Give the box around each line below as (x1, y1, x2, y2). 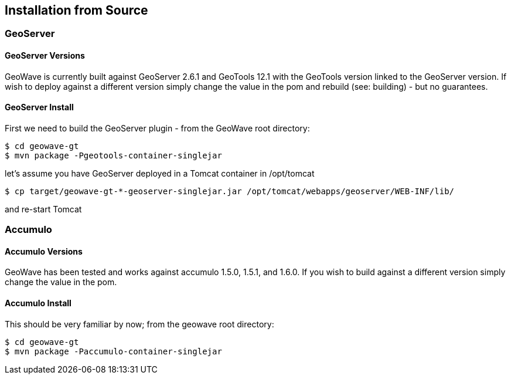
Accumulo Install (5, 298, 71, 309)
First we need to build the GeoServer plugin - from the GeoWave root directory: (5, 123, 310, 133)
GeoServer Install (5, 102, 74, 113)
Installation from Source (5, 3, 148, 18)
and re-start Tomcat (5, 204, 82, 214)
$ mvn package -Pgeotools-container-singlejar (5, 150, 222, 160)
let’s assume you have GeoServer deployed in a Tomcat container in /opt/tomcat (5, 168, 315, 178)
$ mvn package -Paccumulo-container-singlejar (5, 346, 222, 356)
